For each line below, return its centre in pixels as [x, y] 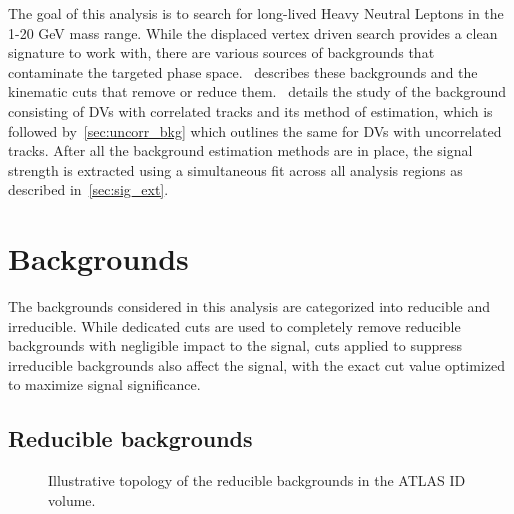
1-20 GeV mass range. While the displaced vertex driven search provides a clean [253, 32]
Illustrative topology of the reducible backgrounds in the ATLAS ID [257, 480]
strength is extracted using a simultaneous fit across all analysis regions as [235, 169]
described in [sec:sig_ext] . [88, 189]
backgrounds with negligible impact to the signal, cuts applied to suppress [235, 345]
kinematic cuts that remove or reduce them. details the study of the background [257, 91]
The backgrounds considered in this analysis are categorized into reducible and [249, 306]
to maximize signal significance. [104, 384]
